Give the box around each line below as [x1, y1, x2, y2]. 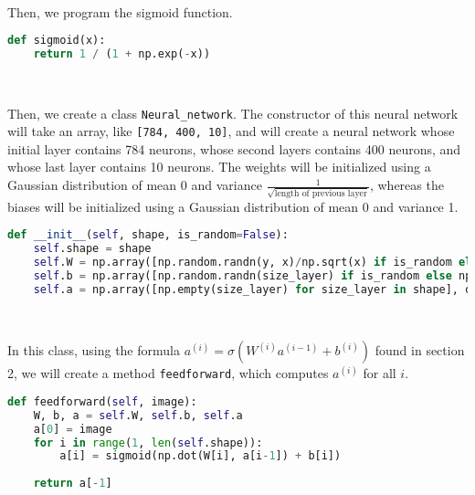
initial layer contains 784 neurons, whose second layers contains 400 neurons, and [7, 139, 461, 158]
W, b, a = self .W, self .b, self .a [33, 408, 243, 422]
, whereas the [369, 175, 444, 195]
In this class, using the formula [7, 341, 180, 360]
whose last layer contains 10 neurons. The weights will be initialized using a [7, 157, 431, 176]
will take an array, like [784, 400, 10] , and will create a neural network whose [7, 121, 455, 141]
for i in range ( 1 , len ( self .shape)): [33, 436, 263, 449]
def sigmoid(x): [7, 34, 106, 47]
